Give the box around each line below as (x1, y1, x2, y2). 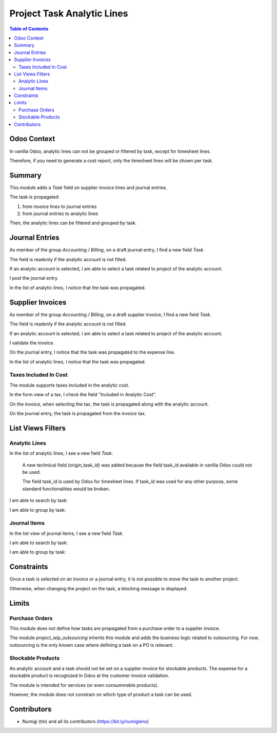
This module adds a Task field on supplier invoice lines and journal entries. (9, 184, 168, 190)
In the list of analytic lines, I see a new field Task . (9, 450, 113, 456)
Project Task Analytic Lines (9, 8, 128, 19)
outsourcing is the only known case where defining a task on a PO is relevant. (9, 642, 174, 648)
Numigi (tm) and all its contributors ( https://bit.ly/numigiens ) (22, 718, 149, 724)
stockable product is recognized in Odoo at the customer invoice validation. (9, 672, 169, 679)
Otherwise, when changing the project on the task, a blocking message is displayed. (9, 585, 188, 591)
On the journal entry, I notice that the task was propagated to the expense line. (9, 349, 175, 355)
